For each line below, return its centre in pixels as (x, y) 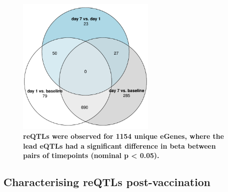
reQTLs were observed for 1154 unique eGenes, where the (124, 136)
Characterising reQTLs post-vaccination (107, 182)
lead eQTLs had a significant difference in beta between (120, 145)
